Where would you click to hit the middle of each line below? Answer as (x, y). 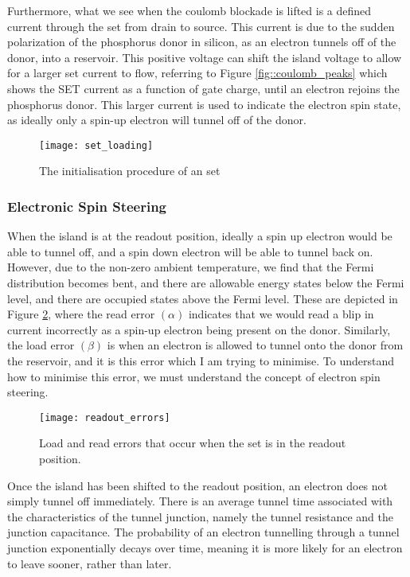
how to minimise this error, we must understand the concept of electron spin (194, 376)
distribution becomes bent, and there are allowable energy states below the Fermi (206, 283)
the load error (41, 345)
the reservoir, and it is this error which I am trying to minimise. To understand (201, 360)
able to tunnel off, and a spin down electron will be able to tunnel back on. (190, 251)
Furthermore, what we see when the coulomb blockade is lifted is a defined (189, 10)
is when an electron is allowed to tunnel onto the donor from (255, 345)
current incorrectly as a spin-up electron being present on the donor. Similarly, (199, 329)
